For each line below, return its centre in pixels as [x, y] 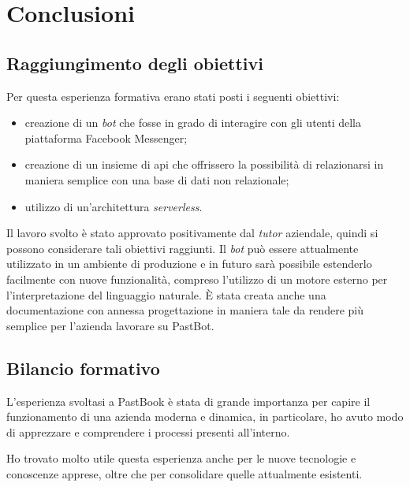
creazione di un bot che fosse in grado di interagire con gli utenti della [193, 123]
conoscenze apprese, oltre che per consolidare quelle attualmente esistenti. [184, 473]
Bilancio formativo [83, 368]
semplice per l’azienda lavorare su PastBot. [110, 325]
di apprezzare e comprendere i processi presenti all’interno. [148, 431]
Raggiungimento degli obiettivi [135, 63]
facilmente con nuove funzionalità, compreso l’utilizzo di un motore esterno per [197, 279]
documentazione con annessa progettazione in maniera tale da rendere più [185, 310]
